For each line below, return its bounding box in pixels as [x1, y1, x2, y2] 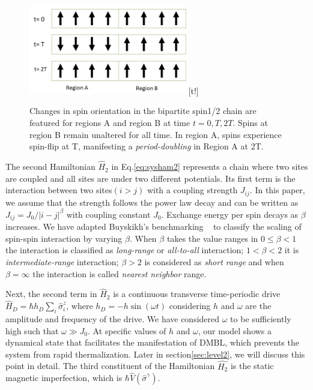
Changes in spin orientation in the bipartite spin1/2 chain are [29, 104, 257, 117]
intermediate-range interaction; [5, 256, 119, 268]
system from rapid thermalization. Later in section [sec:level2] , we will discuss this [5, 347, 305, 360]
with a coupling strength [147, 184, 238, 196]
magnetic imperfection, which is [5, 371, 123, 384]
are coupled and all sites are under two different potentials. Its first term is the [5, 172, 296, 184]
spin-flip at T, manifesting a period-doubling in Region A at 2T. [29, 140, 264, 152]
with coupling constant [66, 208, 151, 220]
